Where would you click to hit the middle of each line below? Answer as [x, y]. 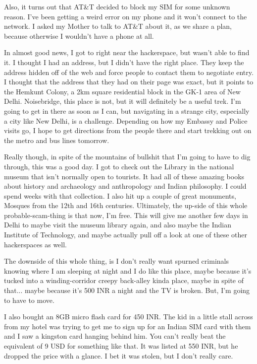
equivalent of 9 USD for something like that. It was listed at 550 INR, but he [121, 346]
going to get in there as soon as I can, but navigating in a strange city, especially [127, 110]
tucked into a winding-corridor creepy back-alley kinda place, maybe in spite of [124, 280]
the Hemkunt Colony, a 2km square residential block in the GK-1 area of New [122, 91]
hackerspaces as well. [36, 244]
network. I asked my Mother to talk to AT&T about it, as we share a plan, [118, 26]
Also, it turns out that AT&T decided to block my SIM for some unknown [117, 6]
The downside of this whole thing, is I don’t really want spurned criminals [116, 261]
